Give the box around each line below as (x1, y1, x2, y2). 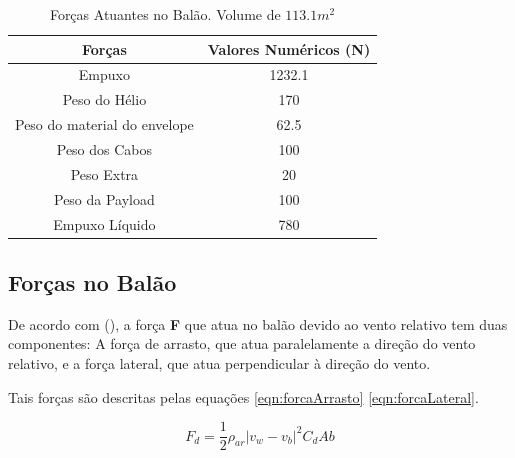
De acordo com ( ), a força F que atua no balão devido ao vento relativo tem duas (8, 313, 508, 334)
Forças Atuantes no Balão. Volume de (49, 4, 281, 24)
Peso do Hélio (62, 89, 147, 110)
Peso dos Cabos (56, 138, 153, 159)
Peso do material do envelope (15, 114, 194, 135)
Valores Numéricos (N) (207, 38, 371, 59)
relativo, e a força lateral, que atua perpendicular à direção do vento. (8, 352, 431, 373)
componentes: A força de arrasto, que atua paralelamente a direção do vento (8, 333, 476, 354)
